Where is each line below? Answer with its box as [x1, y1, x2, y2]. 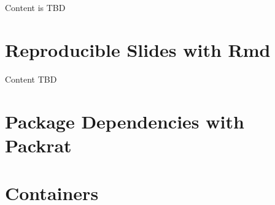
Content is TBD [5, 1, 66, 13]
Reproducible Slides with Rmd [5, 37, 271, 62]
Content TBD [5, 72, 57, 85]
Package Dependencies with [5, 108, 244, 133]
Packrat [5, 132, 72, 157]
